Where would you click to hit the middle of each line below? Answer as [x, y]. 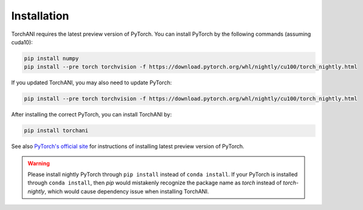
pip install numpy [51, 58]
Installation [40, 16]
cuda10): [22, 42]
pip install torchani [56, 131]
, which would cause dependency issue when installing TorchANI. [127, 191]
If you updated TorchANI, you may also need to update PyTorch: [92, 83]
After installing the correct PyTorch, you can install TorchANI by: [92, 115]
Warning [39, 163]
